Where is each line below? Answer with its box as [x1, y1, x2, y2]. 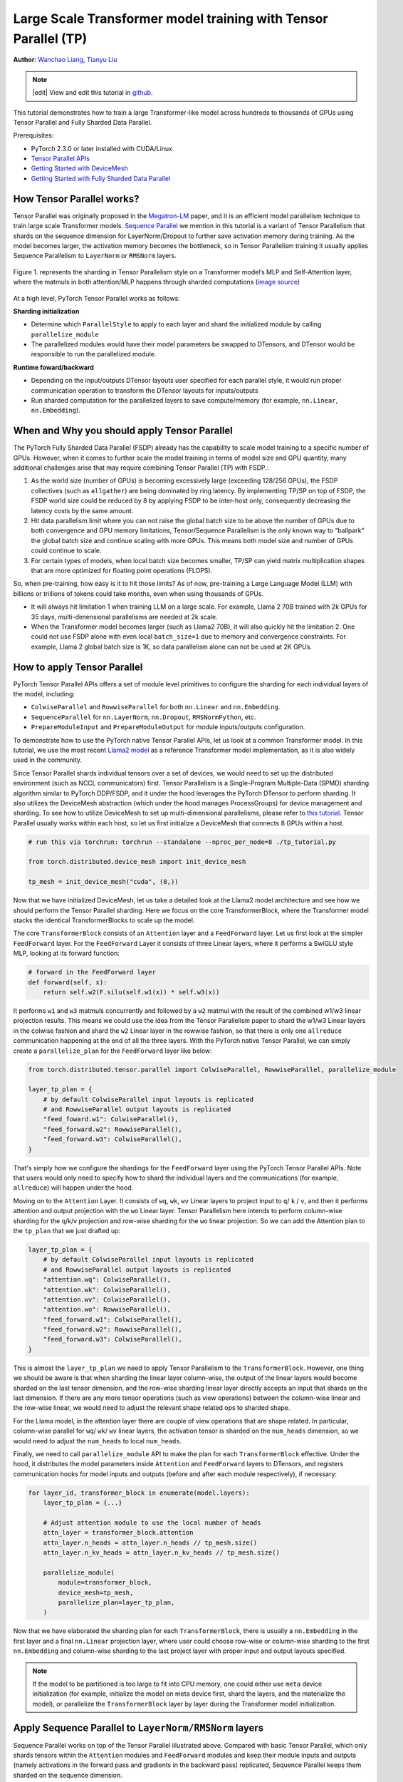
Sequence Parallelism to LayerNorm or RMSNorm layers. [13, 252, 177, 260]
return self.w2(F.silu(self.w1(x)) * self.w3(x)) [43, 988, 220, 996]
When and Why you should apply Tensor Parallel [13, 425, 233, 437]
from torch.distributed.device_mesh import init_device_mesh [28, 857, 246, 866]
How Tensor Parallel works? [13, 192, 140, 205]
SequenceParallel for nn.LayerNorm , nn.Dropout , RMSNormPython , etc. [31, 713, 256, 721]
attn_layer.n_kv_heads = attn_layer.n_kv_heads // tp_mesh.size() [43, 1549, 281, 1557]
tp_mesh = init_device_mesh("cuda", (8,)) [28, 877, 179, 886]
